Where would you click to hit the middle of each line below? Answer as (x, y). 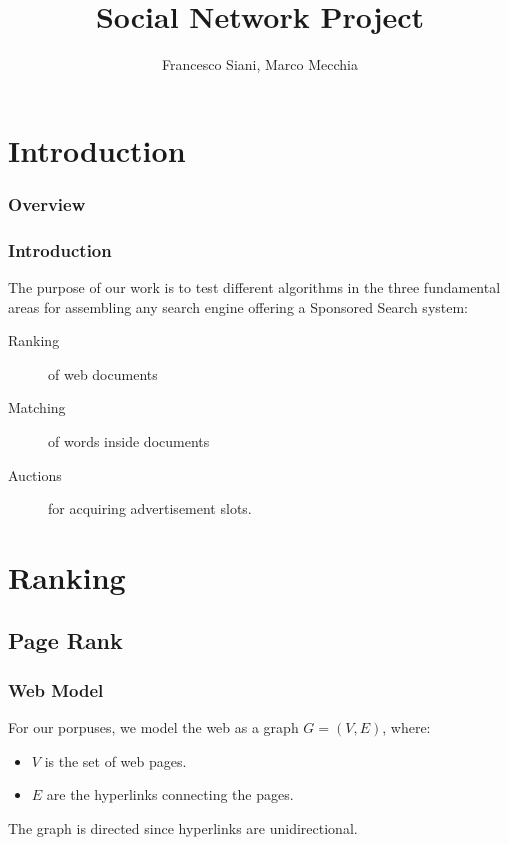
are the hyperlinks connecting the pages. (170, 794)
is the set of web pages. (115, 760)
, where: (406, 727)
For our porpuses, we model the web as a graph (153, 727)
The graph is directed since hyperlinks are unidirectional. (183, 827)
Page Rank (65, 640)
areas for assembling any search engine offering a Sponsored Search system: (238, 306)
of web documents (103, 373)
